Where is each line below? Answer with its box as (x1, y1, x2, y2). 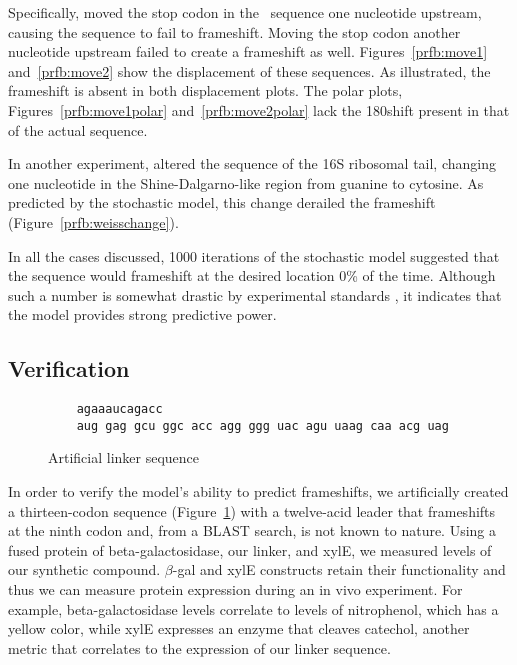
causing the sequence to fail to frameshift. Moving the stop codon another (8, 21, 461, 42)
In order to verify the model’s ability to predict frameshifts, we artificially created (8, 481, 509, 502)
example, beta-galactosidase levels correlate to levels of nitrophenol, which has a (8, 598, 499, 619)
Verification (8, 353, 130, 384)
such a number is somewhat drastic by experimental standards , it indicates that (8, 284, 502, 305)
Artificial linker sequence (48, 447, 200, 468)
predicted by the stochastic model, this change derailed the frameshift (8, 192, 436, 213)
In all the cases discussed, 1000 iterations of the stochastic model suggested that (8, 245, 500, 266)
